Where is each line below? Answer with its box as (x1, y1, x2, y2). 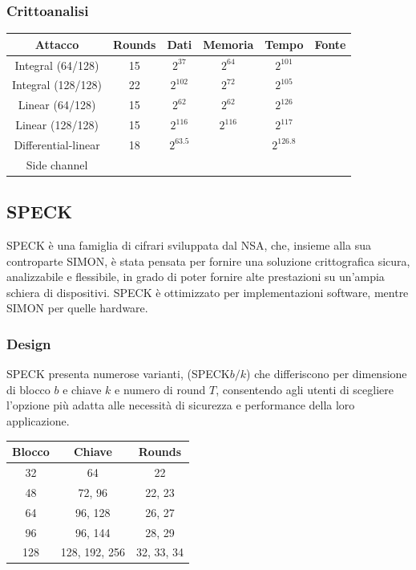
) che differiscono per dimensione (246, 365, 407, 382)
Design (6, 333, 51, 353)
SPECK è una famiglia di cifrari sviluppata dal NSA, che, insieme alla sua (6, 237, 371, 254)
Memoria (203, 35, 254, 52)
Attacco (34, 35, 79, 52)
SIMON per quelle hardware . (6, 299, 148, 316)
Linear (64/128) (18, 96, 96, 113)
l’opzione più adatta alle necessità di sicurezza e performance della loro (6, 397, 355, 413)
